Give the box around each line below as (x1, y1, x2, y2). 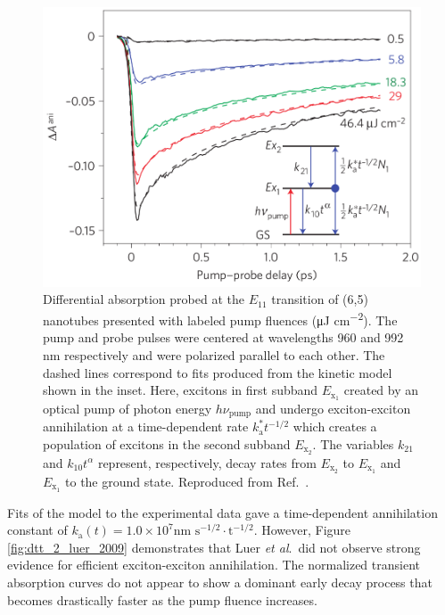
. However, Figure (253, 521, 351, 539)
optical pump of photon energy (43, 398, 212, 417)
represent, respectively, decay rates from (97, 453, 317, 471)
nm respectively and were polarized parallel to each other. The (43, 345, 385, 364)
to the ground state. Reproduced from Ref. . (65, 471, 309, 490)
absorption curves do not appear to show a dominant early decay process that (7, 572, 433, 591)
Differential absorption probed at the (43, 290, 244, 308)
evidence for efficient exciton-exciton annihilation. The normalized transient (7, 555, 420, 574)
